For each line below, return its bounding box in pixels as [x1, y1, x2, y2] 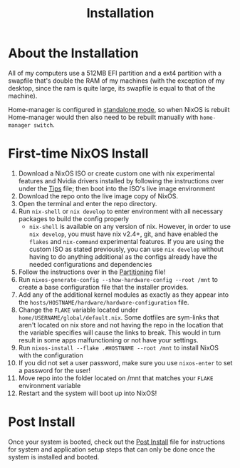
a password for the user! [18, 366, 91, 375]
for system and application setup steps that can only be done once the [8, 444, 216, 454]
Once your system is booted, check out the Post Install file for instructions [8, 437, 225, 446]
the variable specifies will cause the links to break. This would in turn [18, 328, 221, 337]
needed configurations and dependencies [28, 260, 152, 268]
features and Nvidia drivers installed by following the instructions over [18, 176, 224, 185]
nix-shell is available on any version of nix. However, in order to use [28, 222, 231, 230]
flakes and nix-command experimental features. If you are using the [28, 237, 224, 245]
